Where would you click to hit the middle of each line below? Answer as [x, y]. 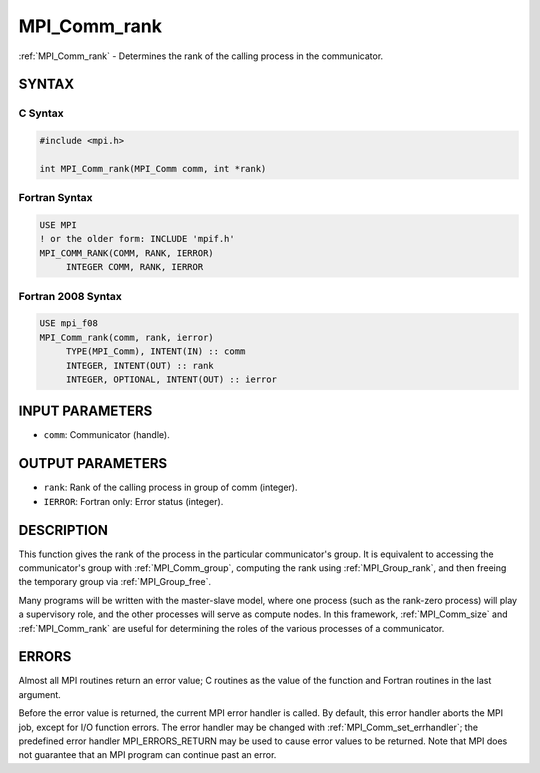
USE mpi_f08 [69, 323]
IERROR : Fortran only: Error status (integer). [133, 501]
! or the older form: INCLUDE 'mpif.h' [137, 239]
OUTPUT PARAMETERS [93, 463]
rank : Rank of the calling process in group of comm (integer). [171, 487]
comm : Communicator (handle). [106, 435]
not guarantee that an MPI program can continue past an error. [147, 755]
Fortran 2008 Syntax [70, 296]
